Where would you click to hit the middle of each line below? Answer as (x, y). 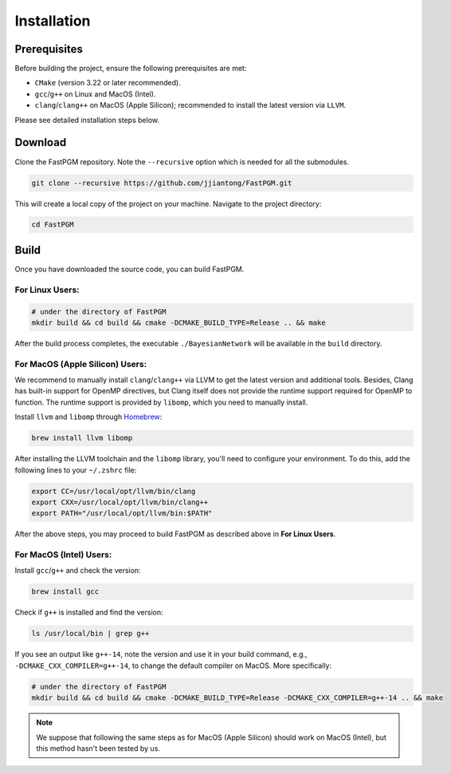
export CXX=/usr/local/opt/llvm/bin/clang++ (120, 502)
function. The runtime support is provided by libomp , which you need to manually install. (161, 402)
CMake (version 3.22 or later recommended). (108, 83)
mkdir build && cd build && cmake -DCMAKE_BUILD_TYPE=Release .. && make (178, 322)
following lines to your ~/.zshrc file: (76, 470)
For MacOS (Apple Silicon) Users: (81, 364)
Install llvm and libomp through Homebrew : (88, 417)
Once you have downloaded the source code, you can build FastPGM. (129, 269)
